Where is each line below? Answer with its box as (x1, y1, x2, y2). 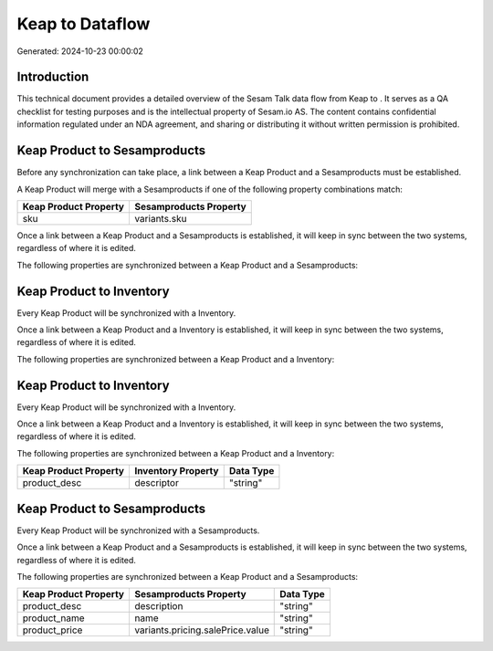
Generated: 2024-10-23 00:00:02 (16, 46, 143, 57)
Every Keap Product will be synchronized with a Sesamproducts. (16, 525, 260, 536)
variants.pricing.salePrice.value (133, 624, 269, 636)
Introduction (16, 69, 89, 85)
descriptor (133, 477, 180, 489)
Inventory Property (133, 465, 219, 478)
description (133, 600, 184, 613)
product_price (22, 624, 83, 636)
